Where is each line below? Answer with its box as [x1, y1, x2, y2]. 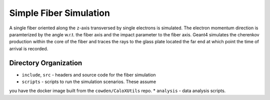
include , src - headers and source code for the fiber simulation [21, 72, 156, 78]
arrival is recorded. [9, 45, 48, 52]
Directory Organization [9, 59, 82, 67]
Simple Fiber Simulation [9, 7, 110, 18]
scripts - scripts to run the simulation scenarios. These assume [21, 79, 156, 85]
